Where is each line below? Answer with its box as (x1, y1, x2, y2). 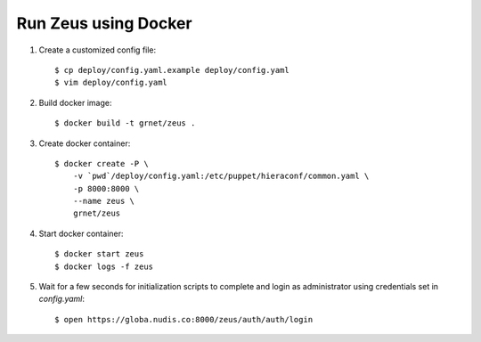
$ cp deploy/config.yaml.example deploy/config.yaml (54, 65, 289, 75)
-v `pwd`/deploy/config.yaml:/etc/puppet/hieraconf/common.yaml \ (72, 171, 370, 182)
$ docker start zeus (54, 249, 144, 259)
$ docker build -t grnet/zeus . (54, 118, 196, 128)
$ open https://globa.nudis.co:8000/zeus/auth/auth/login (54, 314, 314, 324)
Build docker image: (38, 97, 112, 108)
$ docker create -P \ (54, 159, 149, 168)
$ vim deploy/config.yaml (54, 77, 168, 88)
